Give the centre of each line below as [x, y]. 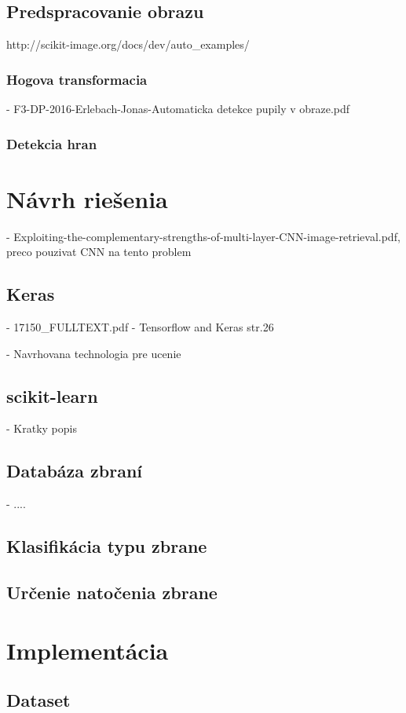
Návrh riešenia [87, 198]
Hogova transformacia [77, 79]
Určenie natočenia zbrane [112, 592]
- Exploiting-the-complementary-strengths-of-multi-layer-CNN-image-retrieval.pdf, [203, 236]
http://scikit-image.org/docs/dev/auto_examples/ [128, 44]
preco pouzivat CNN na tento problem [99, 252]
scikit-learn [52, 395]
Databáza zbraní [75, 471]
